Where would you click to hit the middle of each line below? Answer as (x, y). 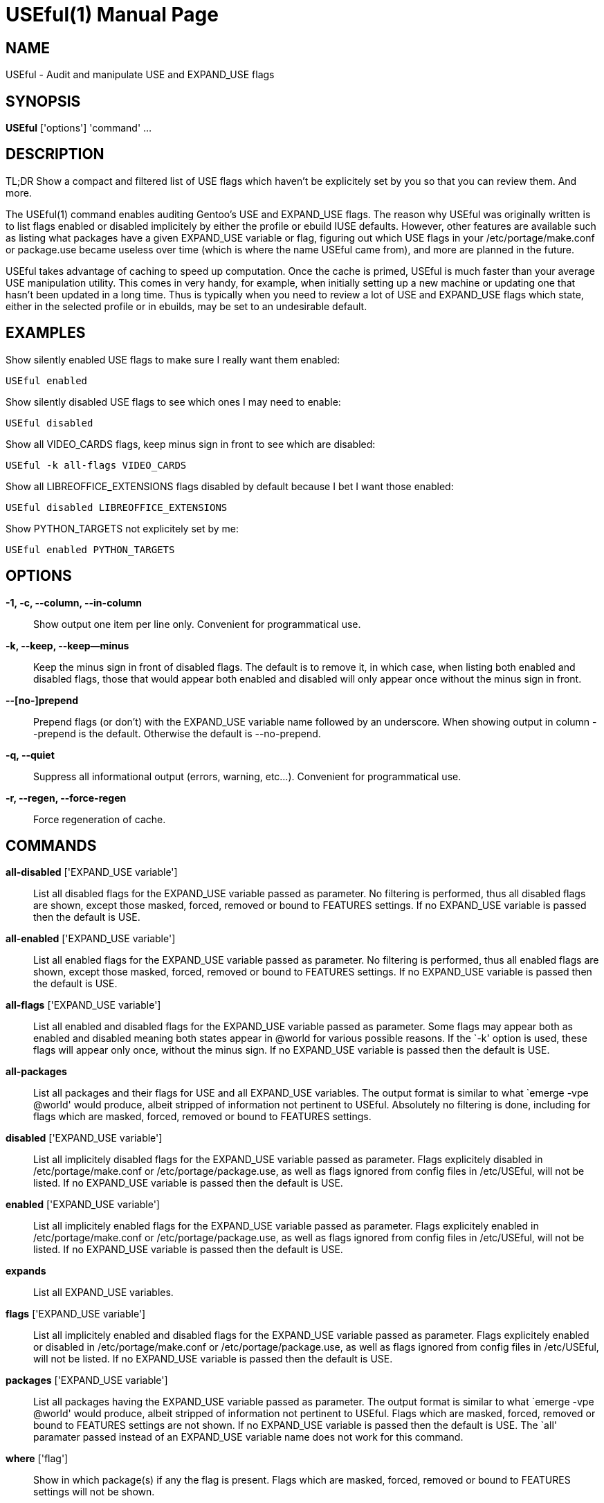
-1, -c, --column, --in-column (74, 602)
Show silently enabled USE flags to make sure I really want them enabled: (173, 359)
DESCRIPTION (55, 154)
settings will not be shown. (94, 1492)
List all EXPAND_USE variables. (103, 1293)
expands (26, 1271)
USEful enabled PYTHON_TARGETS (90, 549)
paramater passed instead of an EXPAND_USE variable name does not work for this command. (248, 1437)
